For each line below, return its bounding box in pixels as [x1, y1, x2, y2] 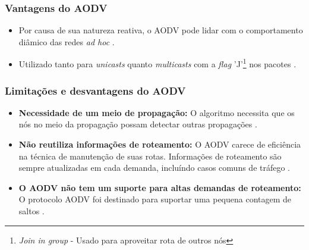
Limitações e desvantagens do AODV [5, 83, 186, 98]
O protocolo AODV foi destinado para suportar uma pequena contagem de [18, 193, 292, 205]
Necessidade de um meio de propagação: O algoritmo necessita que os [18, 106, 295, 118]
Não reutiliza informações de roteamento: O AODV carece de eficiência [18, 138, 301, 151]
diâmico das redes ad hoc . [18, 35, 115, 48]
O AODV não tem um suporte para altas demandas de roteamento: [18, 181, 301, 193]
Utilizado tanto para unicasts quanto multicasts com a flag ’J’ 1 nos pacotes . [18, 56, 297, 70]
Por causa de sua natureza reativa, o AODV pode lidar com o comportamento [18, 24, 303, 36]
